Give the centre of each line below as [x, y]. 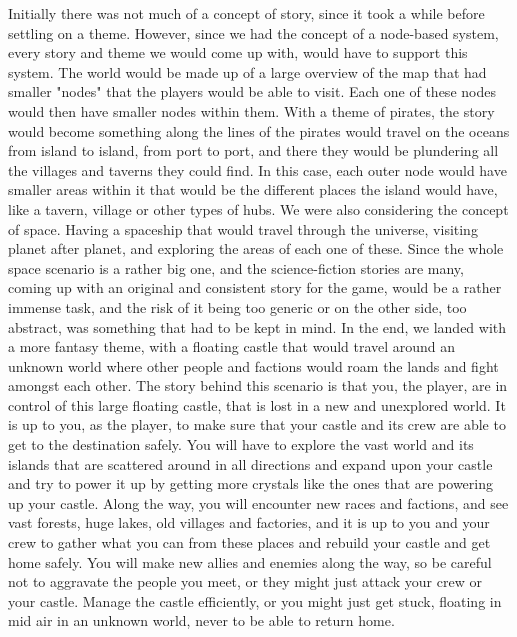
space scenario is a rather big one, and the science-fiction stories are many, [236, 267]
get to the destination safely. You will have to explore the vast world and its [241, 444]
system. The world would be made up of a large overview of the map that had [247, 71]
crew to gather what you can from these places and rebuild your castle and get [249, 542]
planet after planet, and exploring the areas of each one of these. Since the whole [256, 248]
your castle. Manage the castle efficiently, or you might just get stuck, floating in [255, 600]
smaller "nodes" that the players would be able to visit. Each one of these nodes [252, 91]
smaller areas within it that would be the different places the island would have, [253, 189]
